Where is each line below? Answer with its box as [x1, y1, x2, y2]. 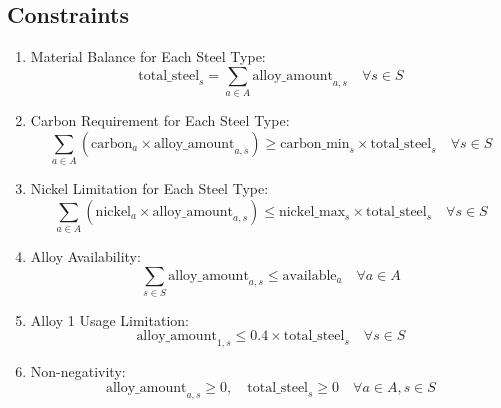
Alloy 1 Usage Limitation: [30, 309, 189, 330]
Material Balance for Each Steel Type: [30, 46, 266, 67]
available [282, 268, 337, 283]
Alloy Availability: [30, 245, 141, 266]
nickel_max [278, 204, 346, 219]
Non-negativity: [30, 361, 126, 382]
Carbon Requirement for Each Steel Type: [30, 110, 290, 131]
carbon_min [280, 136, 350, 151]
